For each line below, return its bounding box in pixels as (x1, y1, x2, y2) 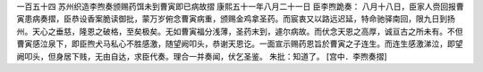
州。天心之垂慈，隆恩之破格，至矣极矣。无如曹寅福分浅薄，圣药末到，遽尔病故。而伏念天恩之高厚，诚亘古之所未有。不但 (16, 26, 463, 36)
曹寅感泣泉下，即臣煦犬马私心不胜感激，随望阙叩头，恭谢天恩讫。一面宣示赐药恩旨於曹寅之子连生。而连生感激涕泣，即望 (16, 38, 463, 49)
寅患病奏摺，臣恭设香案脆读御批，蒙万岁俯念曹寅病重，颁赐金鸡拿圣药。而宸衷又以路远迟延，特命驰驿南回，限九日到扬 (16, 13, 455, 24)
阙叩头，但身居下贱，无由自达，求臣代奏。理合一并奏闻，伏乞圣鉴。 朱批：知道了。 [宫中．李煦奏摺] (16, 51, 388, 61)
